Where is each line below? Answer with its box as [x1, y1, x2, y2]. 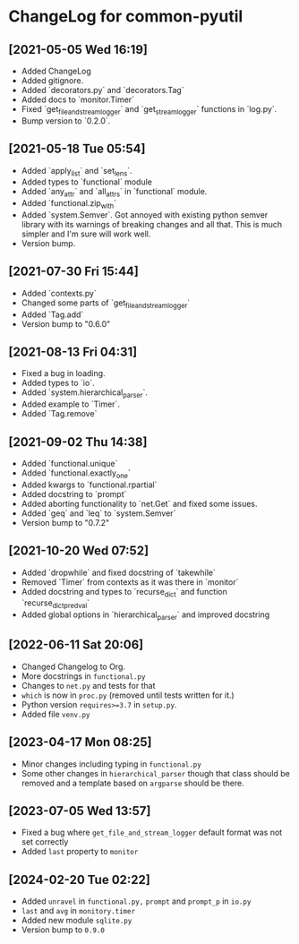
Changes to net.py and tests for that [21, 680, 156, 691]
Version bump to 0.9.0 [21, 924, 105, 935]
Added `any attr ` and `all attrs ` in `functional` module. [21, 186, 208, 199]
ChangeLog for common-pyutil [8, 6, 243, 27]
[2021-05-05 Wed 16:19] [8, 42, 149, 57]
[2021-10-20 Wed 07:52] [8, 544, 149, 559]
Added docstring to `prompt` [21, 488, 127, 499]
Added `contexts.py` [21, 287, 98, 298]
